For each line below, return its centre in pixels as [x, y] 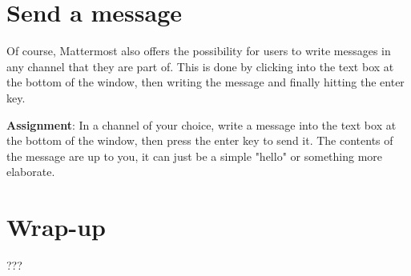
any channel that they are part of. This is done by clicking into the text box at [200, 66]
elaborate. [31, 172]
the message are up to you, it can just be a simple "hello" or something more [195, 156]
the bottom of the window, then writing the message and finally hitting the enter [205, 82]
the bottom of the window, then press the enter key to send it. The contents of [200, 140]
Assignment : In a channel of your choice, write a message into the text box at [201, 124]
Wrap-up [56, 227]
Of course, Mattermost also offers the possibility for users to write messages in [199, 51]
